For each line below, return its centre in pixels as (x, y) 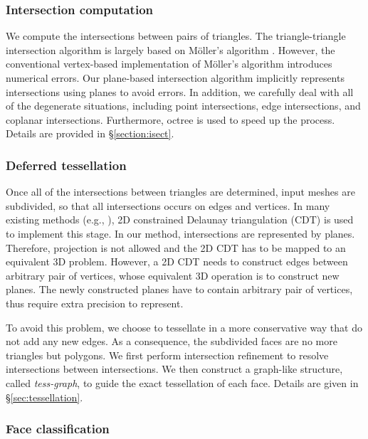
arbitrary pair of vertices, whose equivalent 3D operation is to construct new (173, 275)
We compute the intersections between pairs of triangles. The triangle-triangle (176, 36)
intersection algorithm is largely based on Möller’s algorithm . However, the (170, 49)
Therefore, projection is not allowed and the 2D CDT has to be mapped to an (176, 247)
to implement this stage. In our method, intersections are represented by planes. (180, 233)
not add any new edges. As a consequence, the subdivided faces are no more (172, 341)
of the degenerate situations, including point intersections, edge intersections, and (183, 106)
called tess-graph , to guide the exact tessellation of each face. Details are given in (182, 382)
